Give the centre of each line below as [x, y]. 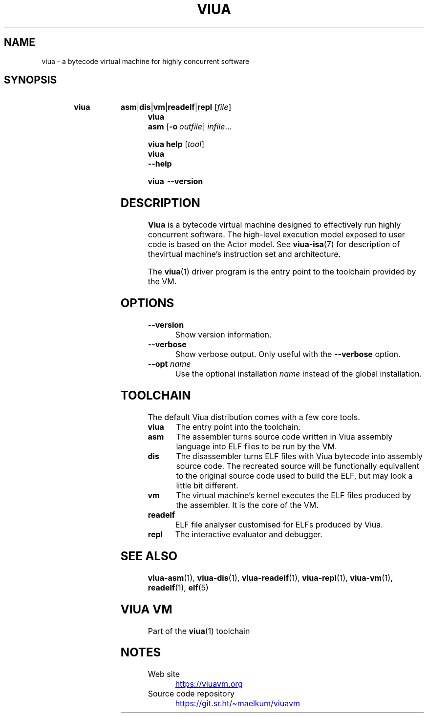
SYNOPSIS [31, 80]
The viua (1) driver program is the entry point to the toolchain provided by [282, 272]
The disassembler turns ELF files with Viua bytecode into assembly [299, 456]
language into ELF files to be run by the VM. [257, 446]
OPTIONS [147, 303]
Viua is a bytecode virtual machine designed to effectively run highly [274, 225]
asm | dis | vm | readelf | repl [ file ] [176, 107]
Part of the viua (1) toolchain [199, 631]
